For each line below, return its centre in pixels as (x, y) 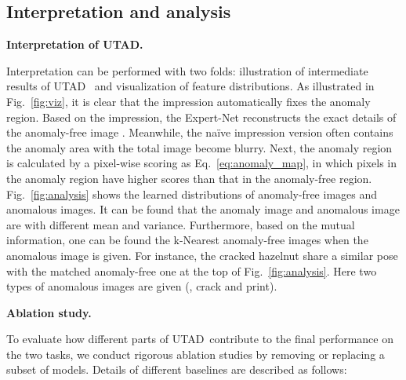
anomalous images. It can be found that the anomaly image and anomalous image (203, 209)
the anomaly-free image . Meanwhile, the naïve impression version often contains (200, 132)
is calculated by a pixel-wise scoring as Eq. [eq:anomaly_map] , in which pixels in (202, 163)
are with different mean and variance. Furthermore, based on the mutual (181, 224)
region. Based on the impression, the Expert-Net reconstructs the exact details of (201, 117)
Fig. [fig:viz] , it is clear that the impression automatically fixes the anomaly (188, 101)
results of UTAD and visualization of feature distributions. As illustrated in (190, 86)
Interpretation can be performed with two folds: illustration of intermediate (187, 70)
